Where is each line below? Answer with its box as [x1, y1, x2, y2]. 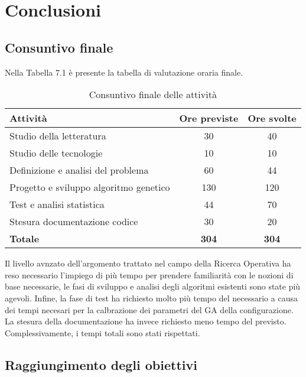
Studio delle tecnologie [9, 146, 103, 160]
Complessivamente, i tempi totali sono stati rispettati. [5, 326, 200, 339]
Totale [9, 232, 40, 246]
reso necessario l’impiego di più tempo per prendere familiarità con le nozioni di [5, 268, 294, 281]
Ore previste [179, 111, 239, 125]
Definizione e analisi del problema [9, 163, 149, 177]
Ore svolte [248, 111, 297, 125]
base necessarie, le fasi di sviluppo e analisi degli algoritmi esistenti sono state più [5, 280, 301, 292]
